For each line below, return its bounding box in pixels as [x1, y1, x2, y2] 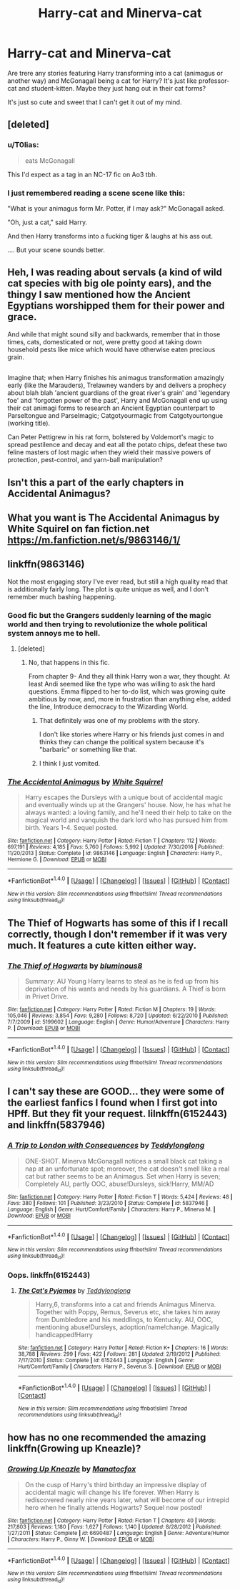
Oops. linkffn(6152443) [7, 1270, 91, 1280]
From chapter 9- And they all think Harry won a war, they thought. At [28, 672, 231, 681]
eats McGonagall [24, 156, 75, 165]
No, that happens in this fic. [28, 659, 110, 667]
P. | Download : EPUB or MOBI [7, 1024, 81, 1031]
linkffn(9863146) [7, 559, 85, 571]
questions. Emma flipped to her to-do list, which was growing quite [28, 687, 226, 696]
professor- [198, 76, 230, 85]
